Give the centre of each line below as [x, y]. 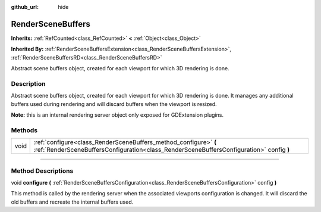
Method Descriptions [42, 171]
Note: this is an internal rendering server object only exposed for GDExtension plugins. [117, 115]
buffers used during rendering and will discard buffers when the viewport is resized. [114, 104]
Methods [24, 130]
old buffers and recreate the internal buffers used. [72, 202]
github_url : [25, 7]
